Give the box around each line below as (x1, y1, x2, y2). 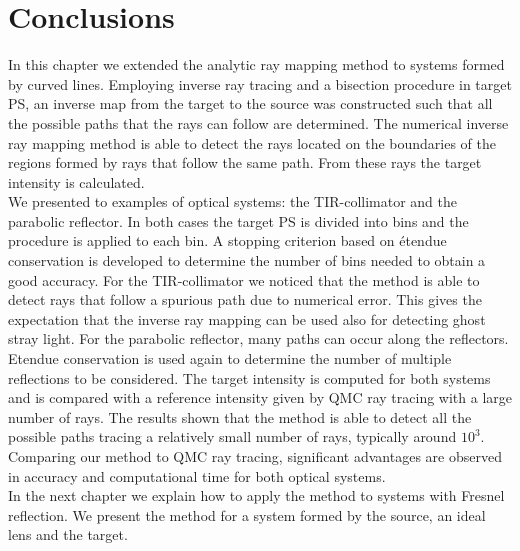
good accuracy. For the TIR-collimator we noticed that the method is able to (8, 269, 480, 290)
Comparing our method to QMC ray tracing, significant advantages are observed (8, 446, 502, 466)
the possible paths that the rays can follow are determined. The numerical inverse (8, 112, 509, 133)
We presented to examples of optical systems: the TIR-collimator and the (8, 191, 457, 212)
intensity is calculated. (8, 171, 145, 192)
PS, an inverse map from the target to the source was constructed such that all (8, 93, 493, 114)
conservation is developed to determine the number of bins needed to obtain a (8, 250, 486, 271)
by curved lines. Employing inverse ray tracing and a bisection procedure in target (8, 73, 512, 94)
